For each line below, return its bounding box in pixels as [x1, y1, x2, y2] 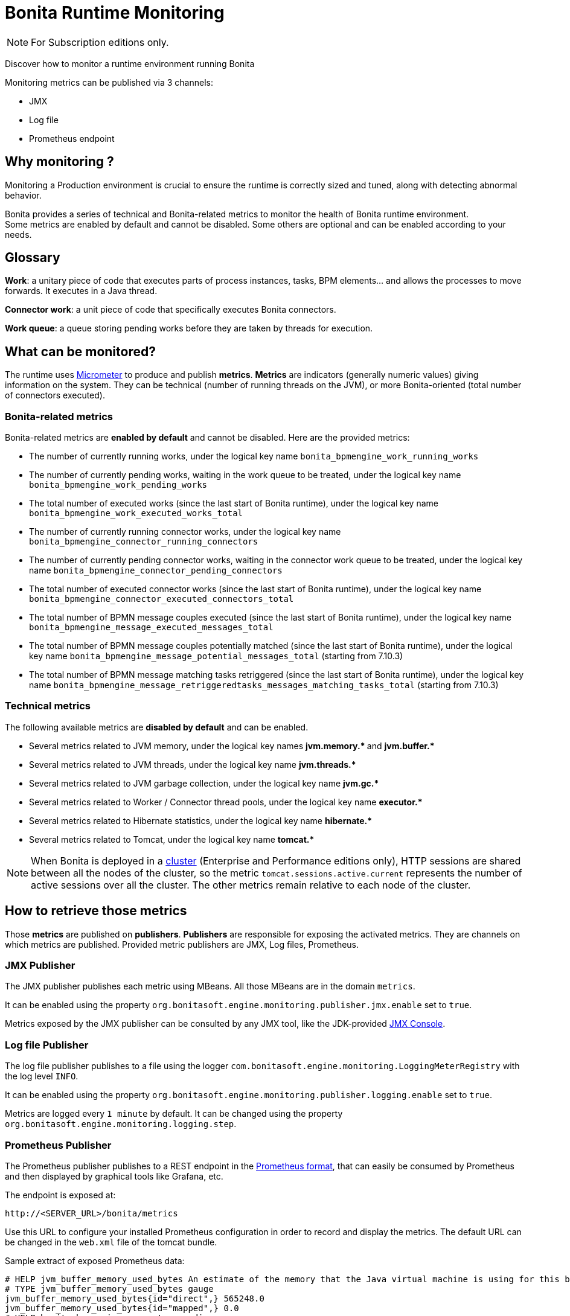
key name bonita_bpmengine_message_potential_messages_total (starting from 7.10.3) [29, 651, 403, 662]
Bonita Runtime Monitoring [5, 2, 225, 23]
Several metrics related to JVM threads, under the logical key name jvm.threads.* [29, 759, 356, 770]
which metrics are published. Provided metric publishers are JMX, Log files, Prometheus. [5, 939, 359, 950]
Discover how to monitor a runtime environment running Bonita [5, 58, 255, 69]
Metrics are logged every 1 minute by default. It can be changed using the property [5, 1108, 343, 1119]
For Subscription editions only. [31, 36, 169, 48]
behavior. [5, 190, 42, 200]
